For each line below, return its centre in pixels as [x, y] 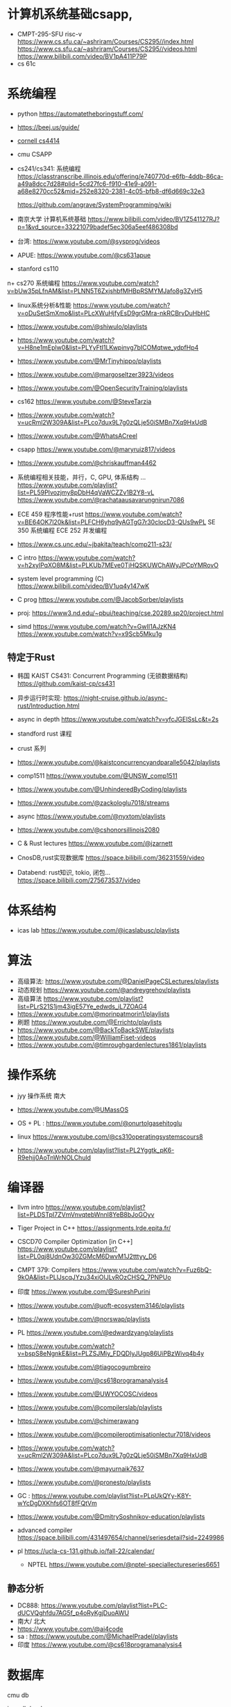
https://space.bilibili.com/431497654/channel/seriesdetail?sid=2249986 [120, 1538]
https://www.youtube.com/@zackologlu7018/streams [93, 802]
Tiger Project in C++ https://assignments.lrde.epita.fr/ [94, 1228]
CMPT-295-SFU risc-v [49, 34]
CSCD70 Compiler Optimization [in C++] [75, 1242]
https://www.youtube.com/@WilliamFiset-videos [87, 1037]
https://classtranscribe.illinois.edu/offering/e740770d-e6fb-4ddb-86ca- [120, 176]
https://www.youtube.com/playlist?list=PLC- [104, 1605]
